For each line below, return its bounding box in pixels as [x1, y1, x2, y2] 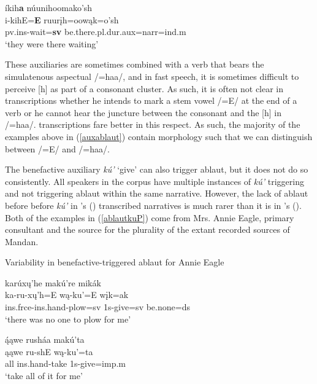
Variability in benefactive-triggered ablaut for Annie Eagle [5, 256, 224, 268]
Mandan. [5, 235, 39, 248]
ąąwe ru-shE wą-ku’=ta [5, 345, 93, 358]
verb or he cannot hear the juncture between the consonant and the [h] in [5, 106, 281, 119]
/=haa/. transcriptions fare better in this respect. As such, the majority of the [5, 118, 300, 131]
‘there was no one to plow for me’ [5, 312, 131, 325]
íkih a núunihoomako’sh [5, 1, 93, 14]
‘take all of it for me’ [5, 369, 83, 382]
